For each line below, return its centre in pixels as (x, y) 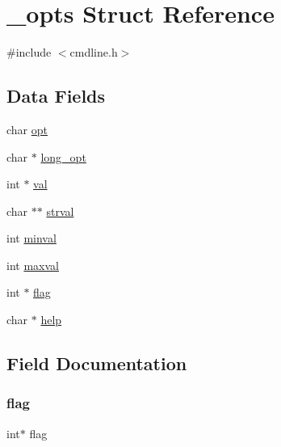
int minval (31, 238)
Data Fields (56, 96)
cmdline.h (94, 52)
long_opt (63, 156)
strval (60, 211)
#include (29, 52)
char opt (27, 129)
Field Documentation (97, 363)
